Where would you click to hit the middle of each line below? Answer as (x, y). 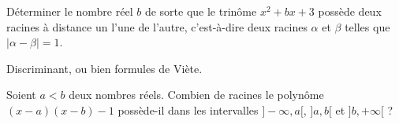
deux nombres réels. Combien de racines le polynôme (196, 95)
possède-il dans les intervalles (188, 109)
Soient (21, 95)
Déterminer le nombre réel (70, 11)
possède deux (350, 11)
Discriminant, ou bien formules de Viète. (104, 68)
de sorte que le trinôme (201, 11)
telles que (367, 26)
